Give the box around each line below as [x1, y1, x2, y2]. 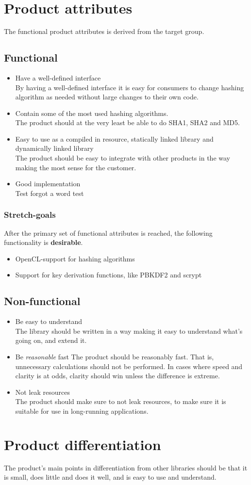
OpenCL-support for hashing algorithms [15, 253, 135, 263]
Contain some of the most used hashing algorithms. [15, 108, 168, 118]
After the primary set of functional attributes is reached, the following [4, 227, 213, 238]
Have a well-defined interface [15, 72, 101, 82]
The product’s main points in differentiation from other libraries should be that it [4, 462, 248, 472]
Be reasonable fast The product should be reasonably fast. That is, [15, 352, 214, 362]
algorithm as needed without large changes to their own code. [15, 92, 199, 102]
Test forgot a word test [15, 188, 84, 198]
